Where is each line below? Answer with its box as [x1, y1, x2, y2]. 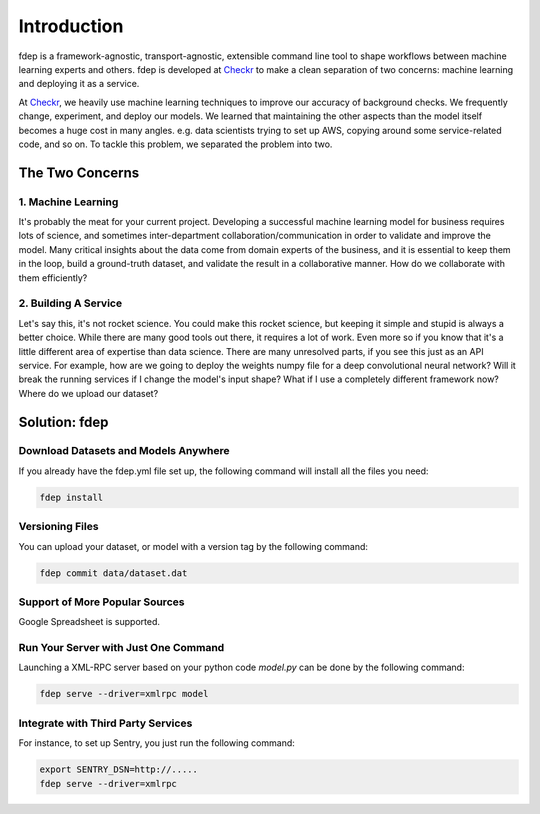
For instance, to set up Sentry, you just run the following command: [18, 737, 295, 749]
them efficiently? [18, 271, 88, 284]
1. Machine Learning [18, 195, 119, 209]
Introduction [18, 15, 124, 37]
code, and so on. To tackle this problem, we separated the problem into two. [18, 138, 333, 150]
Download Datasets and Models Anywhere [18, 444, 230, 458]
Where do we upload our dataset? [18, 387, 159, 399]
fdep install [39, 491, 104, 503]
